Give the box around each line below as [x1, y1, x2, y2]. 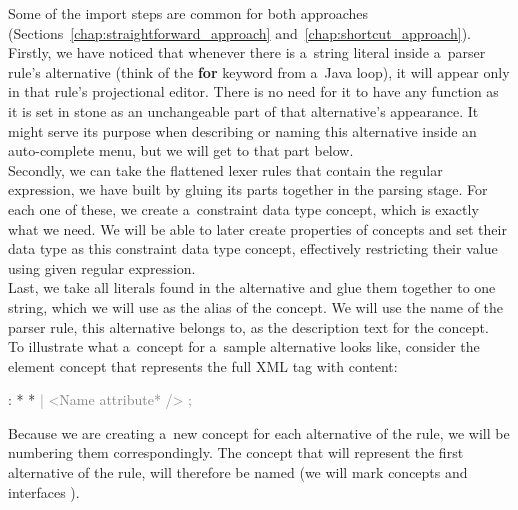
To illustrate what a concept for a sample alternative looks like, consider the [8, 336, 480, 357]
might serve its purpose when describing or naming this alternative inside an [8, 120, 477, 141]
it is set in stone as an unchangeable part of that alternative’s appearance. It [8, 100, 479, 121]
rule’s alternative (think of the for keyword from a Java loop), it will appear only [8, 61, 510, 82]
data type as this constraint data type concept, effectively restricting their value [8, 238, 498, 259]
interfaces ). [8, 481, 80, 502]
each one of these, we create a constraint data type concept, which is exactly [8, 198, 479, 219]
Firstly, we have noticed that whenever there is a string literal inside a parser [8, 42, 486, 63]
